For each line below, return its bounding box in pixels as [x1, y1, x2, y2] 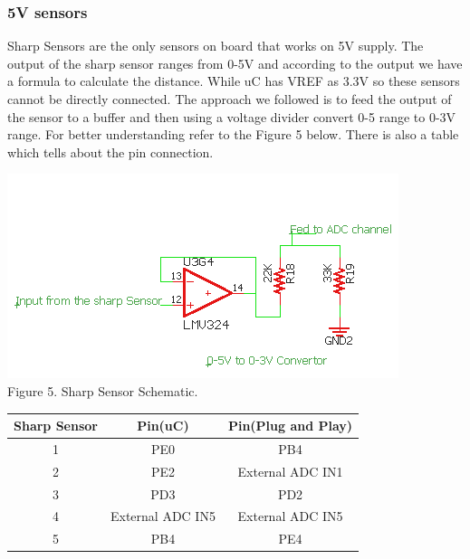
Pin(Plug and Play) [227, 416, 353, 435]
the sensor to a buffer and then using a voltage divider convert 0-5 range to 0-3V [7, 107, 456, 126]
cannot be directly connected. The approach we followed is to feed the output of [7, 90, 452, 108]
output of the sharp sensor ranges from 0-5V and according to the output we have [7, 53, 463, 72]
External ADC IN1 [237, 461, 343, 480]
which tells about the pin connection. [7, 142, 214, 161]
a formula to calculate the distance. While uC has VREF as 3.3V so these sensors [7, 71, 460, 90]
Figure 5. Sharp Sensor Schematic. [7, 381, 198, 400]
